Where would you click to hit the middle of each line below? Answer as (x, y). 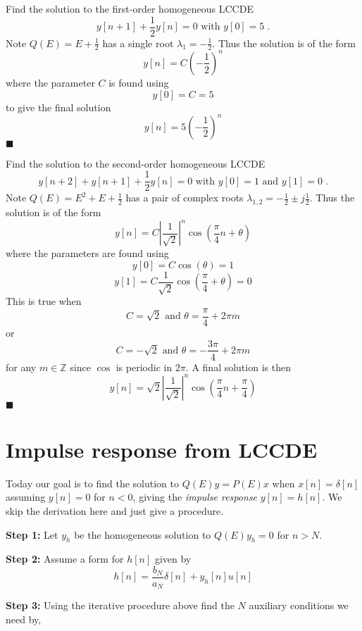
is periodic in (144, 367)
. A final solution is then (238, 367)
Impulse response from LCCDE (162, 449)
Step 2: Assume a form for (65, 559)
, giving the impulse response (195, 497)
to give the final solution (58, 107)
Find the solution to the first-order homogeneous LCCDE (130, 8)
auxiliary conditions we (299, 605)
